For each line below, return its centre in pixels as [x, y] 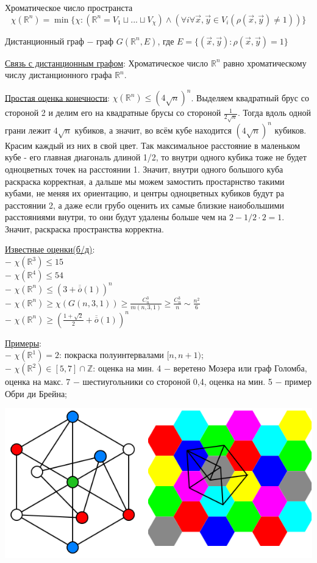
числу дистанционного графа [59, 75]
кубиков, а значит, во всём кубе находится [153, 130]
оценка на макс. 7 [38, 382]
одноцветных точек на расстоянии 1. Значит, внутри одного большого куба [144, 169]
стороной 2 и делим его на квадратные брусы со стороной [113, 113]
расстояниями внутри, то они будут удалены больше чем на [116, 217]
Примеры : [23, 342]
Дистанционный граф [45, 41]
